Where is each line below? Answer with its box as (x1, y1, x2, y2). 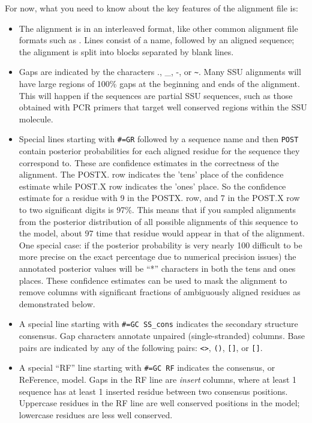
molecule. (19, 112, 53, 125)
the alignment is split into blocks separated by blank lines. (19, 45, 234, 58)
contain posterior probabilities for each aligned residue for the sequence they (19, 145, 300, 157)
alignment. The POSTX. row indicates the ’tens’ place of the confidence (19, 168, 284, 181)
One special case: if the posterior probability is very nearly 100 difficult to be (19, 238, 302, 251)
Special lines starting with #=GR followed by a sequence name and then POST (19, 133, 299, 145)
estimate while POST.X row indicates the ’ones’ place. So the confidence (19, 179, 286, 192)
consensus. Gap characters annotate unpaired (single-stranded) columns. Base (19, 329, 305, 342)
